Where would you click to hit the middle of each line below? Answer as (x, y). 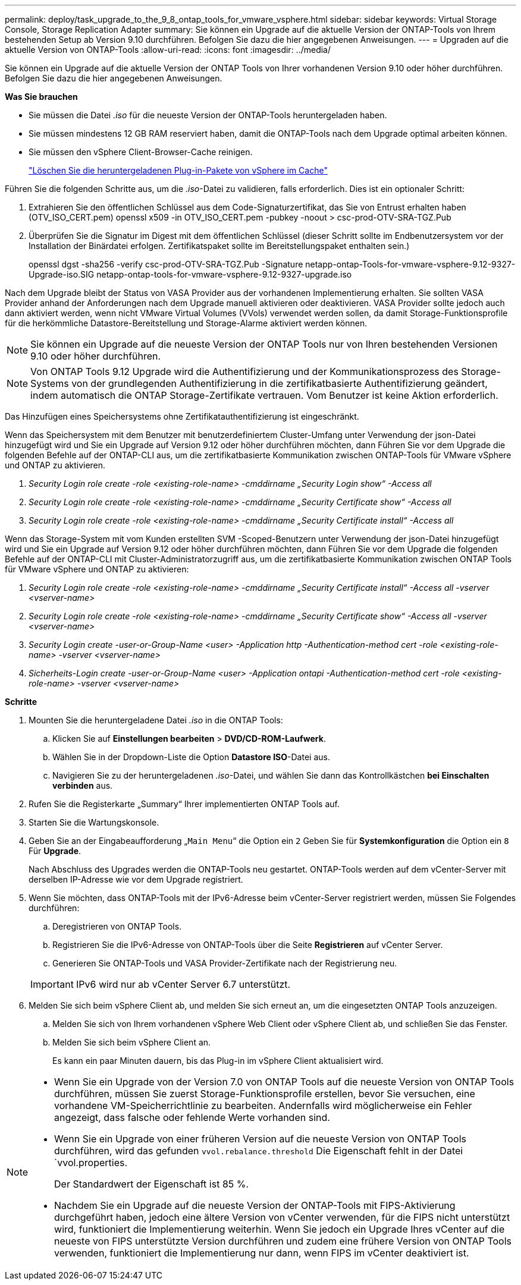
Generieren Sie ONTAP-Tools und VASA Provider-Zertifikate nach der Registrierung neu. (225, 963)
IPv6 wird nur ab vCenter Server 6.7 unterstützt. (183, 984)
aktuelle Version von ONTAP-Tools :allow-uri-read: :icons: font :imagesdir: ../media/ (168, 50)
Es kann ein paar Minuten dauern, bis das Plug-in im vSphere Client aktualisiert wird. (218, 1061)
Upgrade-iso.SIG (62, 274)
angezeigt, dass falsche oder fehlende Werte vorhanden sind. (192, 1117)
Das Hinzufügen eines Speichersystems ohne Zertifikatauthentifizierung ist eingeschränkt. (182, 416)
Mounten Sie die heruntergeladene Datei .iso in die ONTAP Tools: (156, 720)
